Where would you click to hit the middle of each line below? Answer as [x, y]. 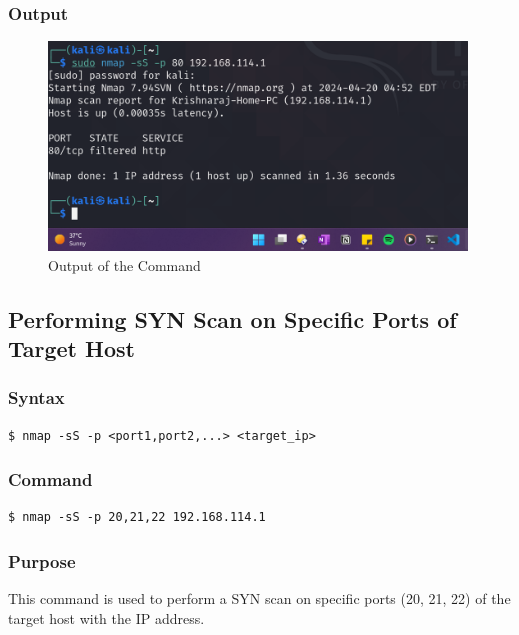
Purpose [42, 561]
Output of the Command [124, 264]
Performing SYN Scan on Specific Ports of [232, 318]
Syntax [36, 397]
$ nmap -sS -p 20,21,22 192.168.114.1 [137, 517]
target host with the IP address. [106, 617]
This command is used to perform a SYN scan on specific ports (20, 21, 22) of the [259, 598]
